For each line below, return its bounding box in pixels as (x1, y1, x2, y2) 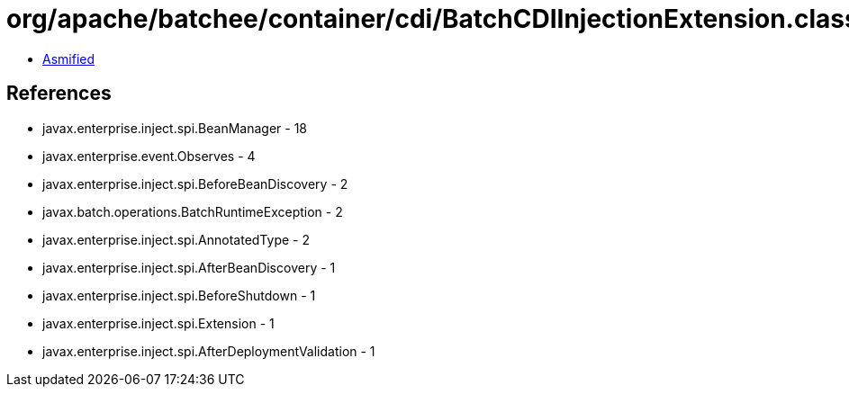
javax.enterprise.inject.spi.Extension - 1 (42, 315, 275, 331)
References (6, 82, 112, 105)
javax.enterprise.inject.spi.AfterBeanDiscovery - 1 (42, 259, 336, 275)
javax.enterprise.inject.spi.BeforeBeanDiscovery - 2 (42, 175, 348, 192)
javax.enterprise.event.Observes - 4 (42, 148, 256, 164)
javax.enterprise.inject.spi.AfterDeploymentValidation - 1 (42, 343, 375, 359)
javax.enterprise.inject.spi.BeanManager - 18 (42, 120, 307, 136)
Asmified (42, 50, 95, 67)
